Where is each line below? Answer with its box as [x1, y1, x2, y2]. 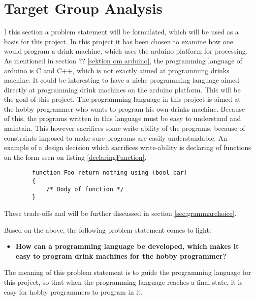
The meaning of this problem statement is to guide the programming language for [4, 267, 251, 277]
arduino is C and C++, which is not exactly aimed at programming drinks [4, 65, 229, 75]
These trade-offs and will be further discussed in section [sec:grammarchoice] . [4, 208, 237, 218]
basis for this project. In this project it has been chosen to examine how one [4, 36, 233, 46]
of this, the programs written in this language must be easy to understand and [4, 113, 241, 123]
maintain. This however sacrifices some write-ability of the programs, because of [4, 123, 245, 133]
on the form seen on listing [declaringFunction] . [4, 151, 147, 162]
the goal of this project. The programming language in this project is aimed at [4, 94, 241, 104]
